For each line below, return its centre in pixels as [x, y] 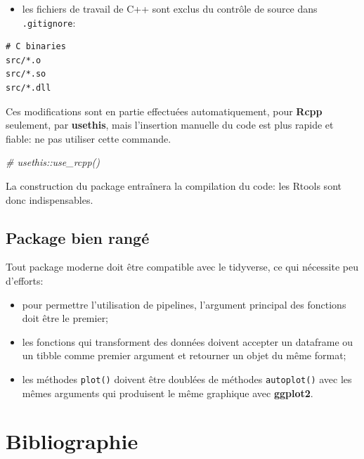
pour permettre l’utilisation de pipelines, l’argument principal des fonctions [184, 304]
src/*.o [24, 60]
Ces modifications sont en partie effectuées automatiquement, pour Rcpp [164, 111]
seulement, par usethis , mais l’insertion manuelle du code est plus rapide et [170, 125]
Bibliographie [72, 441]
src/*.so [26, 74]
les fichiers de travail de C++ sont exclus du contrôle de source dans [170, 8]
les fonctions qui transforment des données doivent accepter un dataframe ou [188, 341]
